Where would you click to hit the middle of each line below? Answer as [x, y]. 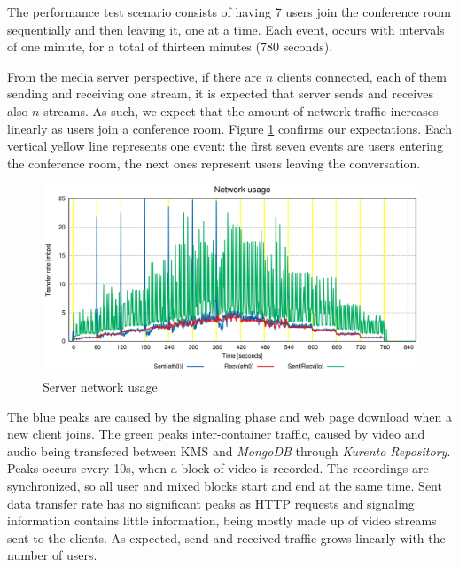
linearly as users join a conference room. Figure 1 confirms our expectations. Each [229, 128]
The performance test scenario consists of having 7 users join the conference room [229, 12]
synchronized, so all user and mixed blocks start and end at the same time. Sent [225, 485]
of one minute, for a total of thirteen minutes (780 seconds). [170, 47]
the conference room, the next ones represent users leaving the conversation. [214, 163]
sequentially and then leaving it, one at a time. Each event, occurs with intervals [226, 29]
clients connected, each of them [362, 76]
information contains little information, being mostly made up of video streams [222, 520]
